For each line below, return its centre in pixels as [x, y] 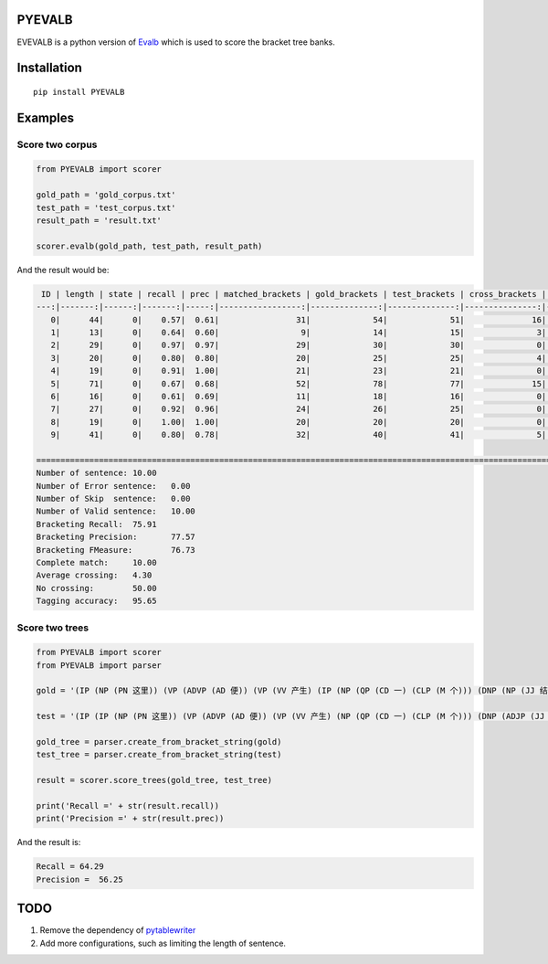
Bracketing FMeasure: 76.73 [116, 550]
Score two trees [53, 628]
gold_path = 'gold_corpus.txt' [106, 195]
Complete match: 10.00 [96, 562]
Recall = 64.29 [70, 867]
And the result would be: [63, 270]
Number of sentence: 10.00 [96, 473]
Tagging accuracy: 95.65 [96, 601]
